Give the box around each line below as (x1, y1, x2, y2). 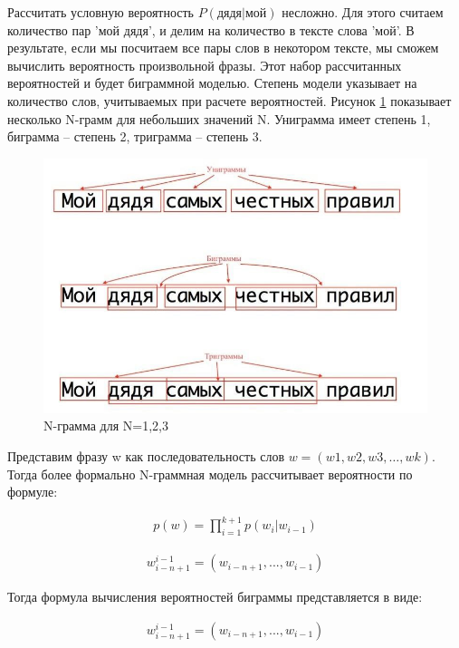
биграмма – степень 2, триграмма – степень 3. (7, 127, 263, 146)
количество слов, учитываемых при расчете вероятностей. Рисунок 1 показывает (7, 91, 452, 110)
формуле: (7, 482, 58, 501)
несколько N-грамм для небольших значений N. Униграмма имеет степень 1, (7, 109, 431, 128)
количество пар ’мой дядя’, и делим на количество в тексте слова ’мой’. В (7, 20, 415, 39)
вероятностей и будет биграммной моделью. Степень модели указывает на (7, 73, 417, 92)
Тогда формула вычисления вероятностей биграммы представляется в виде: (7, 587, 423, 606)
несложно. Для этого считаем (282, 3, 444, 21)
